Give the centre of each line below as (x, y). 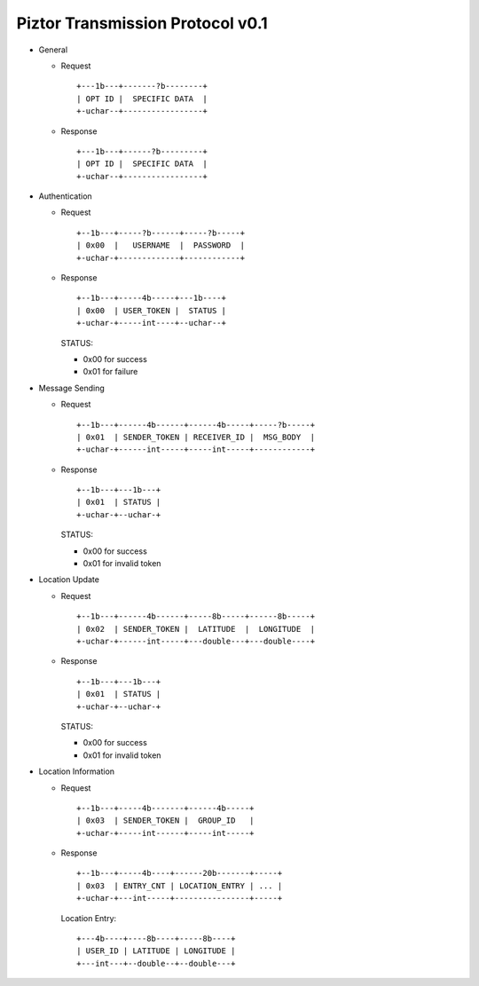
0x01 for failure (110, 372)
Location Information (77, 771)
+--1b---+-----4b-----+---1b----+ (151, 298)
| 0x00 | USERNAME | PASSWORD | (161, 245)
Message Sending (72, 388)
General (53, 50)
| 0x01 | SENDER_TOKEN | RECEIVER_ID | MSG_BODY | (196, 437)
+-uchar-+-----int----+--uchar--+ (151, 323)
